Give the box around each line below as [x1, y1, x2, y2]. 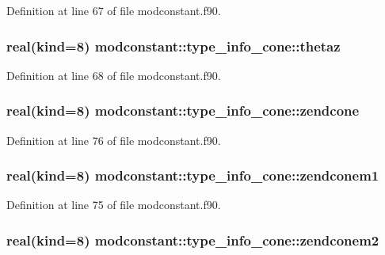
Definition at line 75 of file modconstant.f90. [6, 196, 221, 213]
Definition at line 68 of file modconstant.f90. [6, 67, 221, 83]
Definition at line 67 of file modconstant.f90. [6, 2, 221, 18]
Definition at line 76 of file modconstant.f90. [6, 131, 221, 148]
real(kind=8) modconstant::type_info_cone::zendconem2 [6, 230, 379, 249]
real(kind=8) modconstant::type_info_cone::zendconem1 [6, 166, 379, 185]
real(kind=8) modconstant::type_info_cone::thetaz [6, 36, 341, 55]
